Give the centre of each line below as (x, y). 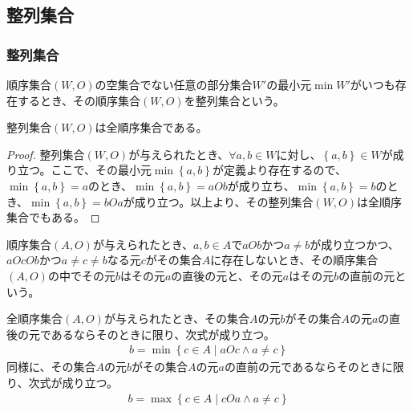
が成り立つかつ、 (354, 244)
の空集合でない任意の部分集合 (174, 84)
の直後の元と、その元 (227, 275)
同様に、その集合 (51, 367)
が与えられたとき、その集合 (176, 318)
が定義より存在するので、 (279, 170)
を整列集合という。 (234, 100)
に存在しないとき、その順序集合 (294, 260)
